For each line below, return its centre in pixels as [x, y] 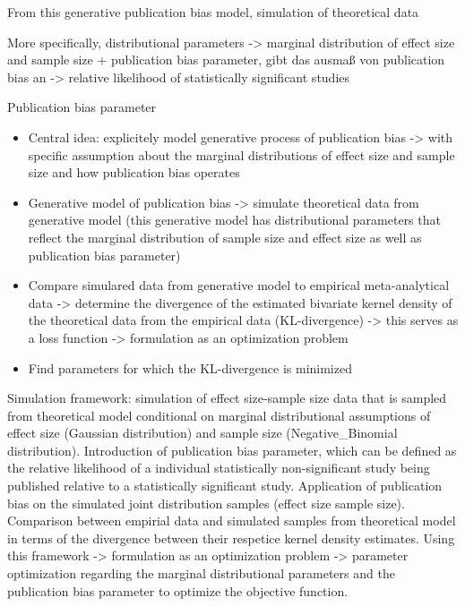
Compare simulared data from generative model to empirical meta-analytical [239, 285]
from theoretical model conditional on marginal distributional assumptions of [219, 415]
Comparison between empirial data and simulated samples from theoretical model [232, 521]
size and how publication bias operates [134, 172]
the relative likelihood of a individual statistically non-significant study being [219, 468]
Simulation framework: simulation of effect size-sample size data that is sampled [227, 398]
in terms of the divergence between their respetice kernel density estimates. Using [231, 538]
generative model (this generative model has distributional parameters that [234, 220]
